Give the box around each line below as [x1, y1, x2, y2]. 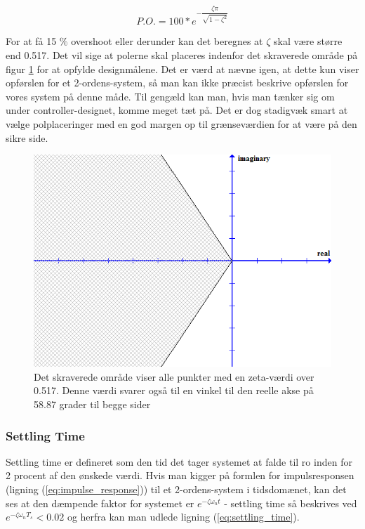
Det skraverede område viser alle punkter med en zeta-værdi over [34, 369, 314, 384]
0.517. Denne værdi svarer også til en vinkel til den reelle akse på [34, 383, 314, 398]
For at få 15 [6, 34, 57, 48]
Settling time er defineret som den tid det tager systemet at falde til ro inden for [6, 454, 352, 469]
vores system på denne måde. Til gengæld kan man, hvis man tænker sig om [6, 89, 335, 103]
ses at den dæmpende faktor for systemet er [6, 495, 194, 510]
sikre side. [6, 130, 48, 145]
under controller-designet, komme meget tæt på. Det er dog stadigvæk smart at [6, 103, 348, 117]
